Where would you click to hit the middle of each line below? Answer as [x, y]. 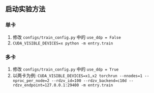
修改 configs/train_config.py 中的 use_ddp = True [66, 69]
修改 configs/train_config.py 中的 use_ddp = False [67, 37]
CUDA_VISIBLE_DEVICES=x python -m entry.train [63, 43]
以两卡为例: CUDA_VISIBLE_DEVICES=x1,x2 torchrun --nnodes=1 [78, 75]
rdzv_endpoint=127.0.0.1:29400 [46, 85]
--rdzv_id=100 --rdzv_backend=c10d [89, 81]
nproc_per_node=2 [31, 81]
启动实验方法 [25, 9]
